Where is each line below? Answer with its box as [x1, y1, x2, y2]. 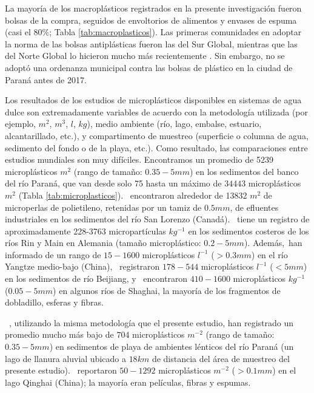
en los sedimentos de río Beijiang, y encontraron [5, 272, 188, 285]
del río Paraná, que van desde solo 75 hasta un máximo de [5, 177, 222, 190]
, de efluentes [230, 200, 279, 213]
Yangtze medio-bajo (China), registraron [5, 260, 160, 273]
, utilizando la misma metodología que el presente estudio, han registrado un [9, 316, 294, 329]
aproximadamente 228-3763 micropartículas [5, 224, 166, 237]
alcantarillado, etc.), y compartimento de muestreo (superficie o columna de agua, [5, 129, 309, 142]
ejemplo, [5, 117, 36, 130]
